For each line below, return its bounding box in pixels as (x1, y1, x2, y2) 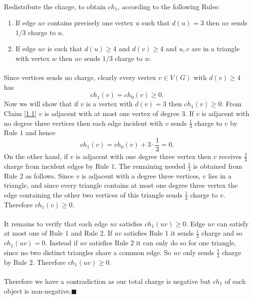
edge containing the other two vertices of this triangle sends (4, 189, 183, 199)
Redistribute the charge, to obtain (4, 1, 106, 11)
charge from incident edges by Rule (4, 160, 109, 171)
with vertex (15, 53, 50, 63)
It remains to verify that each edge (4, 218, 108, 228)
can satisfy (217, 218, 249, 228)
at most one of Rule (4, 228, 63, 238)
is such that (47, 43, 83, 54)
